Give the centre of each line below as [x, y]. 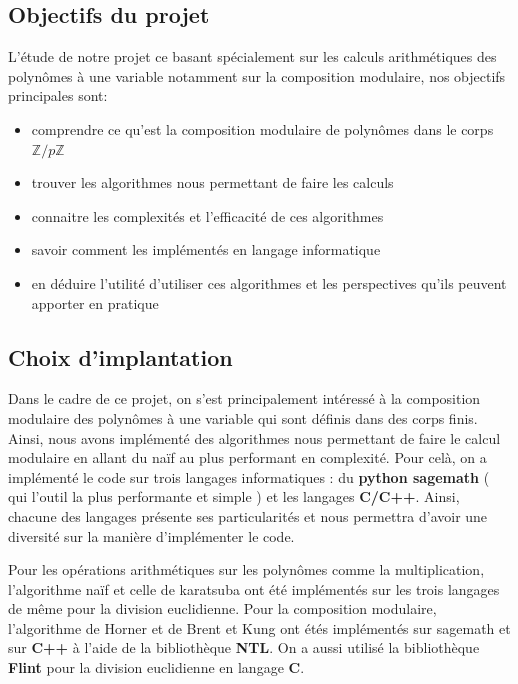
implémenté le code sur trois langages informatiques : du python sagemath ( [249, 476]
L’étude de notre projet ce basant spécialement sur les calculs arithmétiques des [252, 56]
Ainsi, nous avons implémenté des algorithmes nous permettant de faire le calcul [254, 437]
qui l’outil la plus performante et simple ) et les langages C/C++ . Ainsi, [234, 496]
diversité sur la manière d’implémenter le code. [151, 535]
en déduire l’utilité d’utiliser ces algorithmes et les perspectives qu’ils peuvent [269, 282]
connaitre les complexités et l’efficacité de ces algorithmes [207, 215]
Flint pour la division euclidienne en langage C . [156, 667]
